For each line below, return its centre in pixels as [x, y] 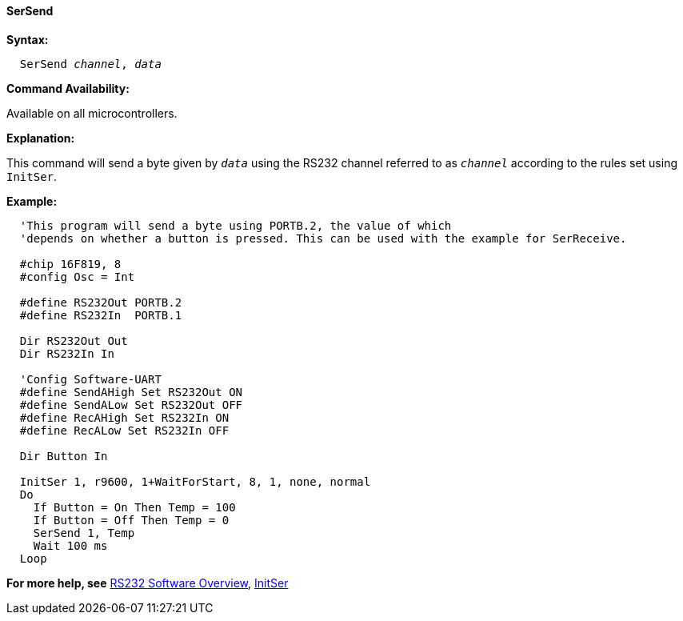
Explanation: [41, 138]
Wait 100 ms [70, 545]
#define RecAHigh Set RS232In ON [124, 417]
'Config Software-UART [90, 379]
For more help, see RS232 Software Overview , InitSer [148, 583]
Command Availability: [68, 88]
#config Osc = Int [77, 276]
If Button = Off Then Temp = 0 [131, 520]
